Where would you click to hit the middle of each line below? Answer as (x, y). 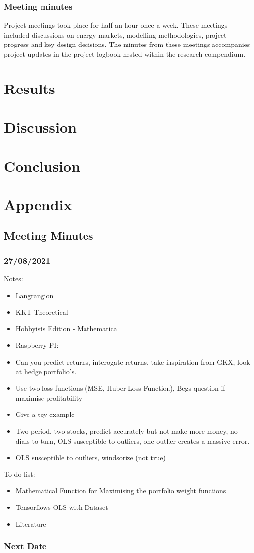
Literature (31, 524)
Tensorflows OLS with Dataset (62, 507)
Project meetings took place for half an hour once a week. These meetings (116, 25)
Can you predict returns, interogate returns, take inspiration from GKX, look (133, 362)
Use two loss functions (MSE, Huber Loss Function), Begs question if (120, 388)
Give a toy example (45, 414)
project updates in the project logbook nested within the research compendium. (125, 54)
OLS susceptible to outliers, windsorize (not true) (90, 457)
